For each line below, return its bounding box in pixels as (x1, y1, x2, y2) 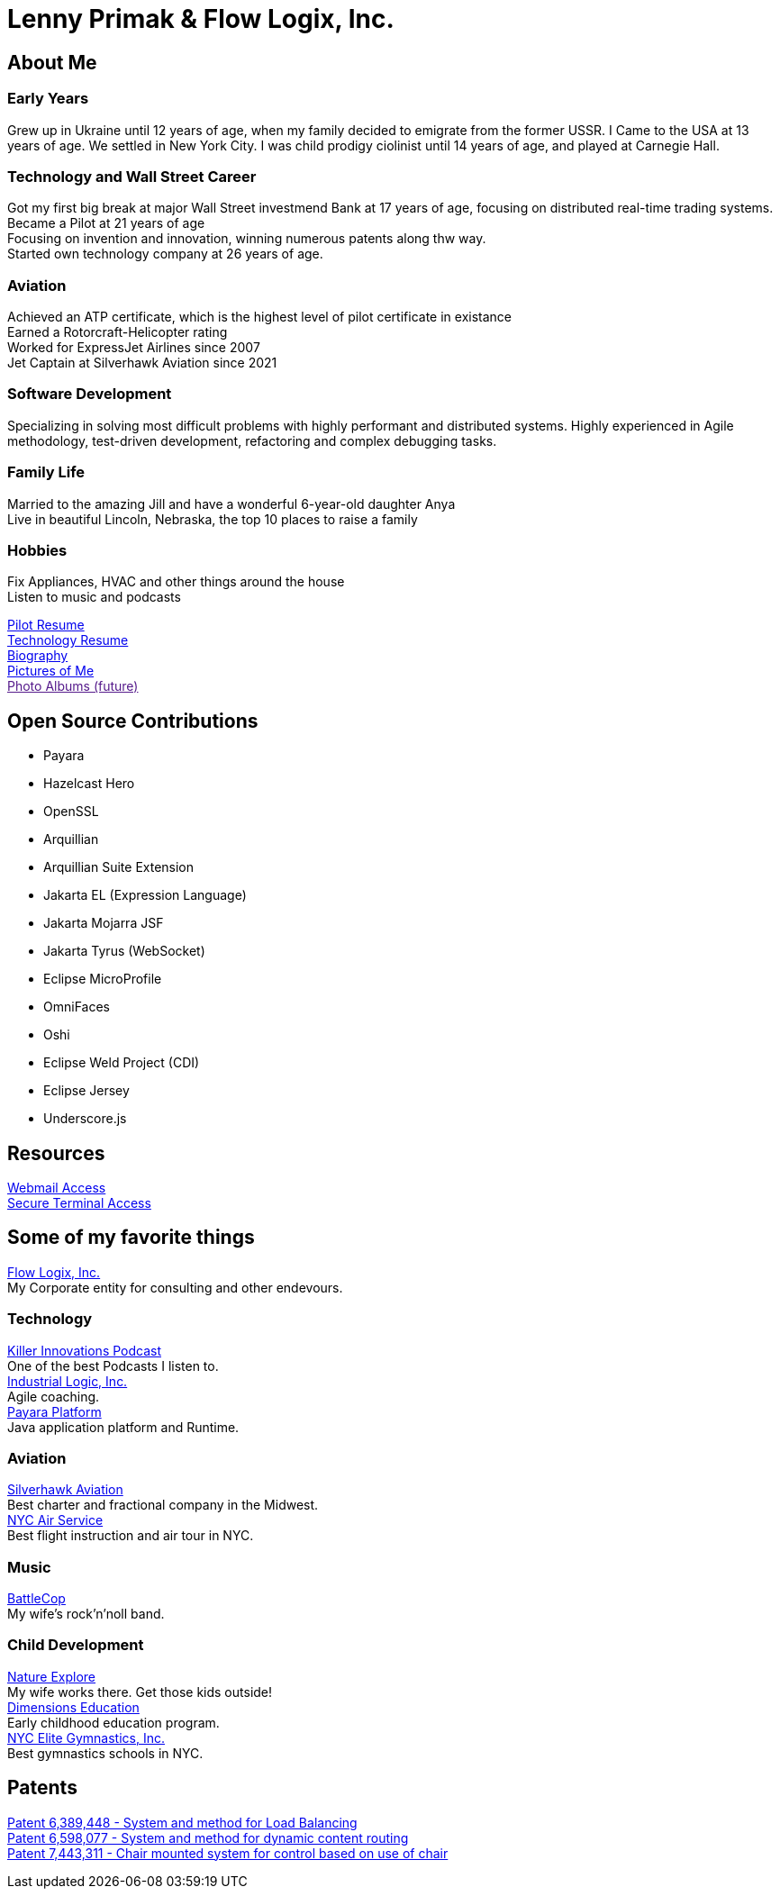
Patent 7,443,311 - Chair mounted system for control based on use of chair (7, 1845, 449, 1861)
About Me (7, 50, 97, 74)
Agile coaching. (7, 1388, 100, 1404)
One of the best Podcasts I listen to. (7, 1357, 219, 1374)
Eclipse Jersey (43, 1083, 130, 1099)
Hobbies (7, 540, 68, 559)
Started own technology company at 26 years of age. (7, 246, 323, 262)
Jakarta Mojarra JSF (43, 915, 164, 931)
